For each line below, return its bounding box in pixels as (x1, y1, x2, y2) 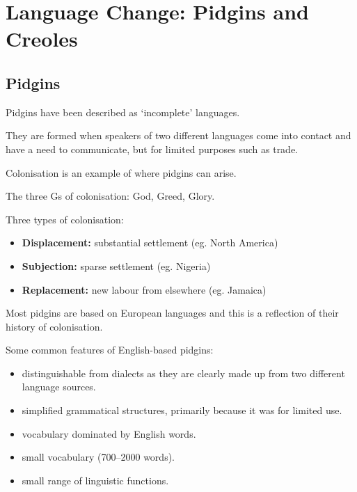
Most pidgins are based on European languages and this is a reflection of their (6, 305, 339, 320)
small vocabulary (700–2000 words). (22, 450, 175, 464)
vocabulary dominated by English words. (22, 426, 196, 441)
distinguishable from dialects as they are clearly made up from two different (22, 365, 345, 380)
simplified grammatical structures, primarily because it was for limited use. (22, 403, 342, 418)
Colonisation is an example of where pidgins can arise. (6, 165, 237, 180)
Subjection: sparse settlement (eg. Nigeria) (22, 258, 211, 273)
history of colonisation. (6, 319, 103, 333)
